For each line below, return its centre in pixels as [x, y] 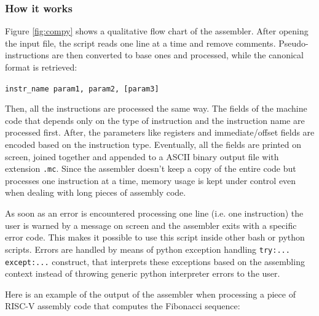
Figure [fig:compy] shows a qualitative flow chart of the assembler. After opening [157, 31]
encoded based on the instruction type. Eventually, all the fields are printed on [153, 145]
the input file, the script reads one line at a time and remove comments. [140, 43]
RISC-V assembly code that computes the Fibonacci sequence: [123, 306]
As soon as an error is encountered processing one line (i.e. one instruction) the [154, 213]
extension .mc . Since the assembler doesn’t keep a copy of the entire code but [151, 168]
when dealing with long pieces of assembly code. [96, 192]
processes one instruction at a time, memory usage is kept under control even [151, 180]
